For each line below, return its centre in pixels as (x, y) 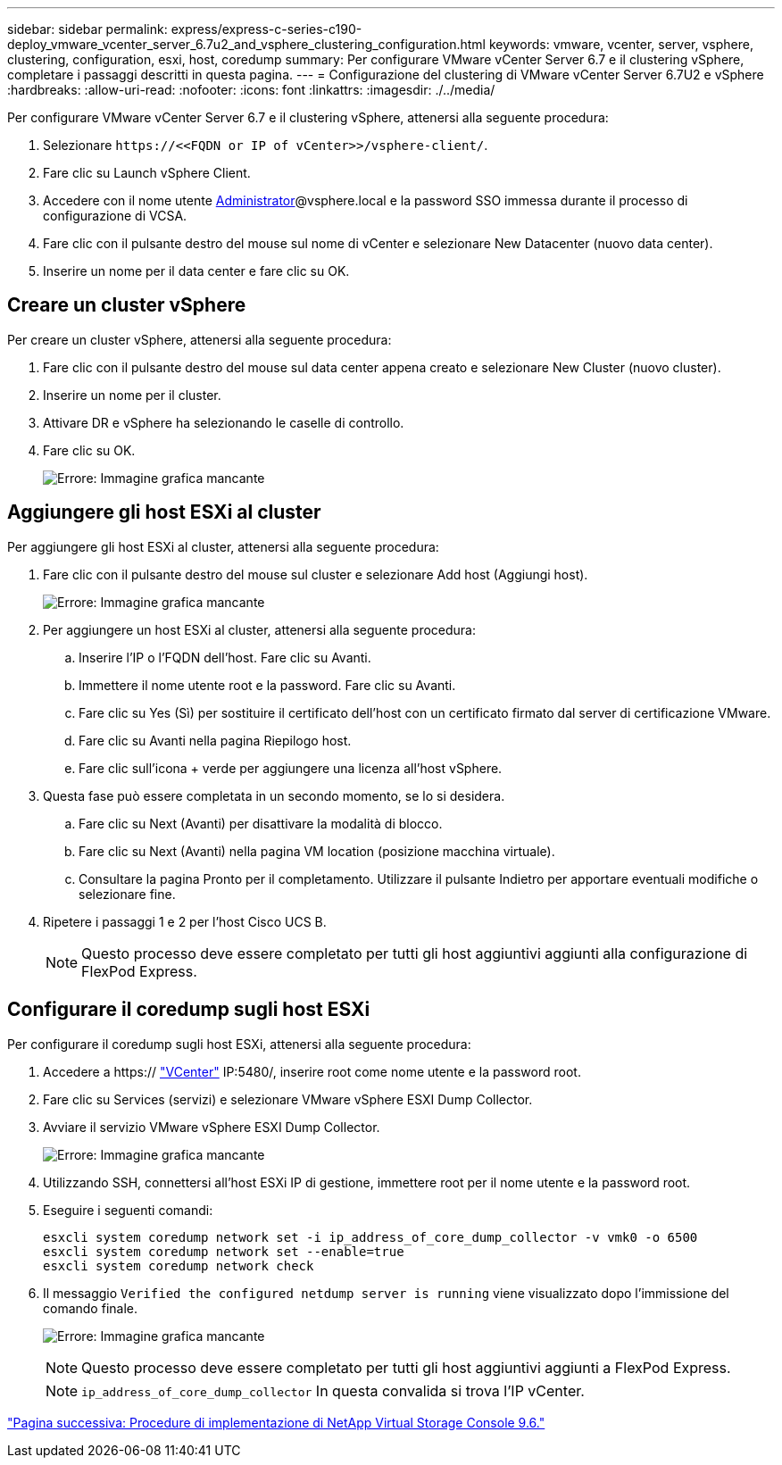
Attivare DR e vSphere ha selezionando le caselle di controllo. (224, 422)
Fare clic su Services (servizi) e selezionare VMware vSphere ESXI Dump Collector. (288, 1099)
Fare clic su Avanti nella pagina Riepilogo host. (215, 740)
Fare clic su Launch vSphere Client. (147, 173)
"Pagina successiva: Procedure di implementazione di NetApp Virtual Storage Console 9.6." (276, 1422)
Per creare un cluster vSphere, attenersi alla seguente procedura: (200, 339)
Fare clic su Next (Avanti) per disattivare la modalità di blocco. (261, 823)
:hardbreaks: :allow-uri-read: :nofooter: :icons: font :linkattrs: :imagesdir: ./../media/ (251, 90)
